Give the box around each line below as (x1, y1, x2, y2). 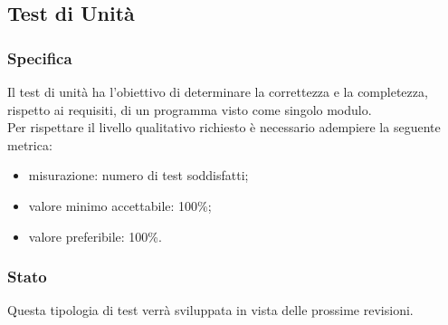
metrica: (7, 135, 52, 154)
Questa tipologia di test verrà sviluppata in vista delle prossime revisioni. (7, 301, 414, 320)
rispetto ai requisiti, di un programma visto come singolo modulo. (7, 100, 372, 119)
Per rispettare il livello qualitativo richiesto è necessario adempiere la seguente (7, 118, 441, 137)
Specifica (7, 46, 72, 69)
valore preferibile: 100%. (28, 226, 162, 245)
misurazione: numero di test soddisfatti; (28, 166, 249, 185)
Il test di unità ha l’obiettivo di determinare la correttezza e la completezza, (7, 82, 428, 100)
